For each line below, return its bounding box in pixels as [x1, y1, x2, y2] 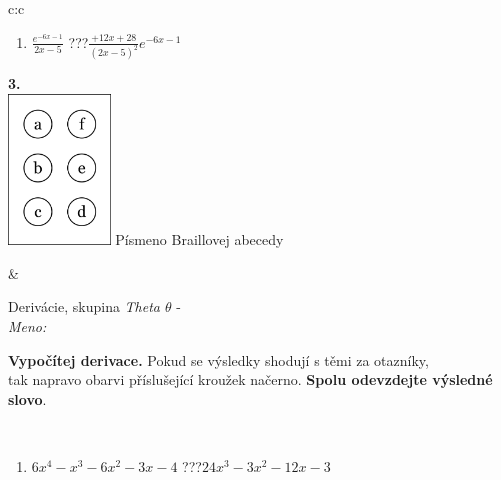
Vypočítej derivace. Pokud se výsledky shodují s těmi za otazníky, [8, 349, 429, 370]
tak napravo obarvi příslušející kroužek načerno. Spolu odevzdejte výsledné [8, 369, 493, 390]
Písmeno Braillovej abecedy [115, 229, 284, 250]
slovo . [8, 388, 47, 409]
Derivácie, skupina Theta [8, 296, 161, 317]
